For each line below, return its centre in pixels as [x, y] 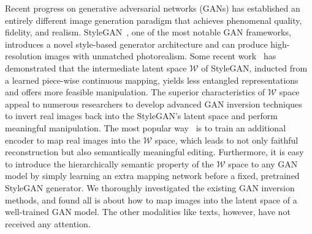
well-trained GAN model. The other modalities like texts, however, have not [148, 212]
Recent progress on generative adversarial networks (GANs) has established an [153, 8]
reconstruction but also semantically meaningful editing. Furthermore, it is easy [154, 152]
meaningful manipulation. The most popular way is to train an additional [146, 127]
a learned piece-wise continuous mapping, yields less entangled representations [152, 80]
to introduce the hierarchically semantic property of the [109, 163]
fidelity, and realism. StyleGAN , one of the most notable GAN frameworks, [148, 32]
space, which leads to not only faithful [226, 140]
